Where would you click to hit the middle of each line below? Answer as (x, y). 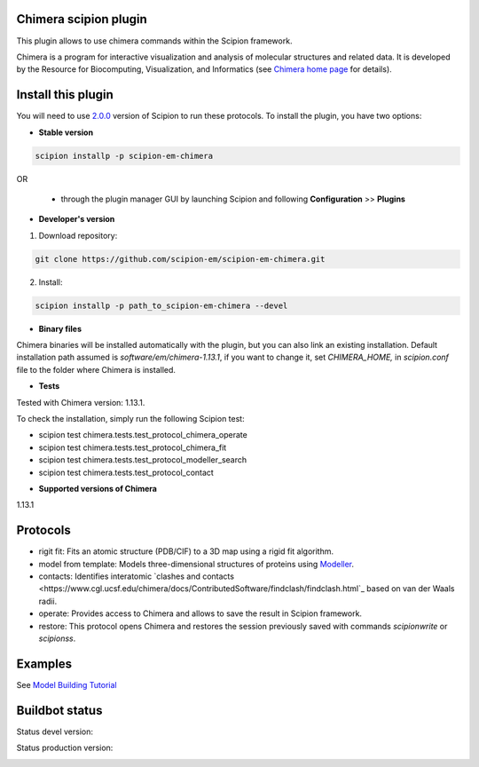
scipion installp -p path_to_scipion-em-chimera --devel (161, 305)
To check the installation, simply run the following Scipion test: (130, 419)
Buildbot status (59, 710)
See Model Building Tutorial (67, 684)
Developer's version (77, 219)
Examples (44, 664)
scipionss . (57, 638)
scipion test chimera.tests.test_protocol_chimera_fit (133, 447)
